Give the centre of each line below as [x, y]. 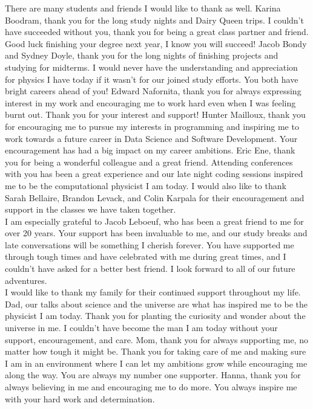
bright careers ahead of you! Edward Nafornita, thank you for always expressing [153, 91]
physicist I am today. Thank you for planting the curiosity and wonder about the [155, 316]
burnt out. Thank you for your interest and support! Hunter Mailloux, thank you [155, 114]
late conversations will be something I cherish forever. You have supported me [150, 244]
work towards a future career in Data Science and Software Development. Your [151, 138]
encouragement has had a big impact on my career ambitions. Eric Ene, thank [150, 150]
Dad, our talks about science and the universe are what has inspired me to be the [156, 304]
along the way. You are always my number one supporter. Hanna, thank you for [153, 375]
